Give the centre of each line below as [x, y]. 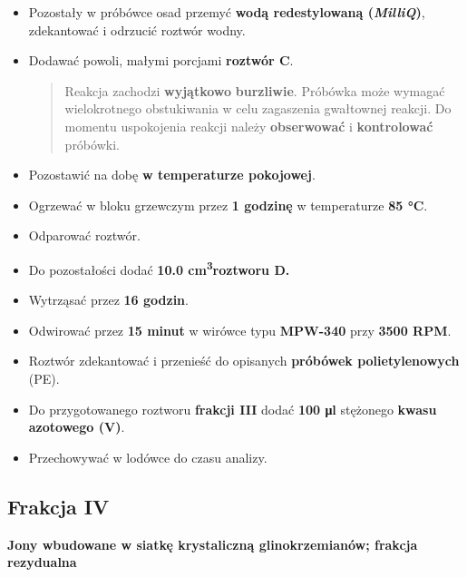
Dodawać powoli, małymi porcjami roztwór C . [161, 60]
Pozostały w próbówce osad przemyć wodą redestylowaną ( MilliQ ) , [227, 12]
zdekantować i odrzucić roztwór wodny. [137, 29]
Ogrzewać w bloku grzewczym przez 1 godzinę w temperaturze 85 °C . [228, 205]
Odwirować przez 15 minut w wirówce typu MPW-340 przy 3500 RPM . [240, 330]
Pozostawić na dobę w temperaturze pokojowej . [172, 175]
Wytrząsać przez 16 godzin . [108, 300]
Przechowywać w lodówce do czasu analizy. [148, 457]
